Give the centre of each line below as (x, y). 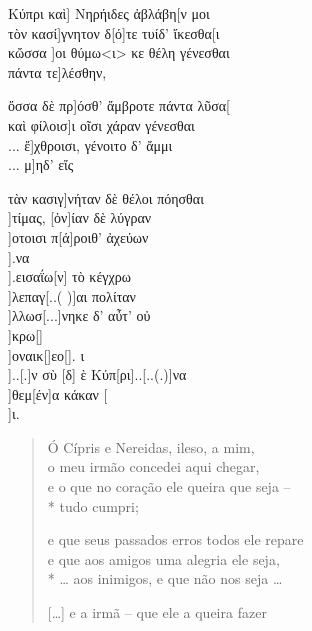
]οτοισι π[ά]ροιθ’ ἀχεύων (78, 236)
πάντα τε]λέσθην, (57, 71)
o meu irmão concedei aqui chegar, (153, 466)
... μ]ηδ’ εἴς (41, 164)
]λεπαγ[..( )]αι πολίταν (72, 295)
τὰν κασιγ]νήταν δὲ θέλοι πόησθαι (106, 197)
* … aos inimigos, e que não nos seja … (165, 578)
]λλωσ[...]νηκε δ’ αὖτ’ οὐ (79, 315)
